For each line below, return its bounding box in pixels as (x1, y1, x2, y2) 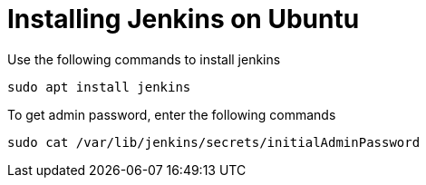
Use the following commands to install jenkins (7, 51, 281, 67)
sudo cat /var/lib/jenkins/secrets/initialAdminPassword (7, 134, 421, 150)
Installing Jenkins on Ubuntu (7, 4, 360, 34)
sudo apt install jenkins (7, 79, 191, 94)
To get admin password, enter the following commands (7, 106, 336, 122)
